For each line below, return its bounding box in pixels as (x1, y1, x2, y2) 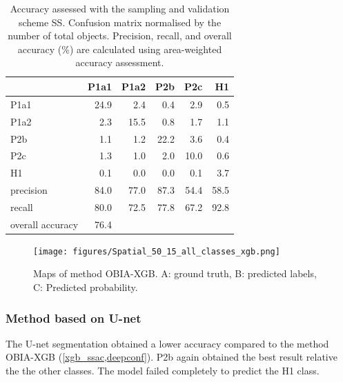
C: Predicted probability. (33, 280, 138, 294)
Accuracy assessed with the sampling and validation (10, 1, 230, 15)
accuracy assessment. (75, 55, 164, 70)
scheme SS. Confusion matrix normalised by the (18, 14, 222, 29)
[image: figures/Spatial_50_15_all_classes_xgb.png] (33, 246, 280, 257)
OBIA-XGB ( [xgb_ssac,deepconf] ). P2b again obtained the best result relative (6, 350, 337, 364)
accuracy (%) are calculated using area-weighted (17, 41, 222, 56)
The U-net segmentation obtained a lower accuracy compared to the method (6, 336, 329, 350)
